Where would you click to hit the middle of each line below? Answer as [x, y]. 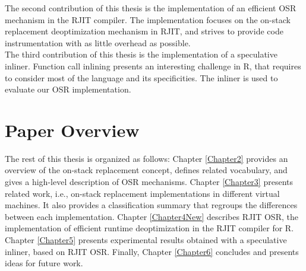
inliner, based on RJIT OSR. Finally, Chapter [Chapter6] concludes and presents [152, 251]
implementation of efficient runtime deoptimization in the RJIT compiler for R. [149, 228]
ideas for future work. [44, 263]
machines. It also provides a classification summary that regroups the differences [151, 205]
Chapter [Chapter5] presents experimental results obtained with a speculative [146, 240]
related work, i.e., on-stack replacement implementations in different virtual [142, 193]
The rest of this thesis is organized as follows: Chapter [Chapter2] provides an [146, 158]
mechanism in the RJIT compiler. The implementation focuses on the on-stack [148, 19]
